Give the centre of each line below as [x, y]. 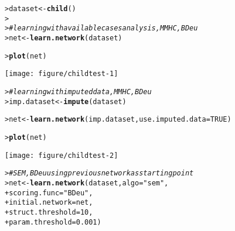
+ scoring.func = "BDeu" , [49, 193]
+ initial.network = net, [49, 203]
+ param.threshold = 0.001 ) [53, 222]
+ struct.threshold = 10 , [49, 212]
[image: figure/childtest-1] [62, 74]
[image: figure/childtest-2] [62, 155]
